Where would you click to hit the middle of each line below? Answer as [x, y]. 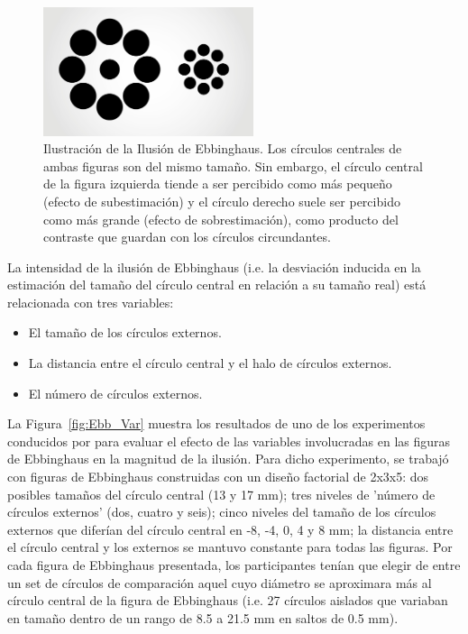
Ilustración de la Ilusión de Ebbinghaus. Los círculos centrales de [223, 148]
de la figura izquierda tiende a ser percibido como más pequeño [218, 184]
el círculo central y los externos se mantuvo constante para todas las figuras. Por [230, 547]
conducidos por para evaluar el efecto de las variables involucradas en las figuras [229, 441]
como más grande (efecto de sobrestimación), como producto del [221, 219]
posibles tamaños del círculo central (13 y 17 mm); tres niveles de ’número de [221, 494]
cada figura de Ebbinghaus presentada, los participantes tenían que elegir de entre [234, 565]
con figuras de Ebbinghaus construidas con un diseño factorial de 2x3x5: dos [218, 477]
